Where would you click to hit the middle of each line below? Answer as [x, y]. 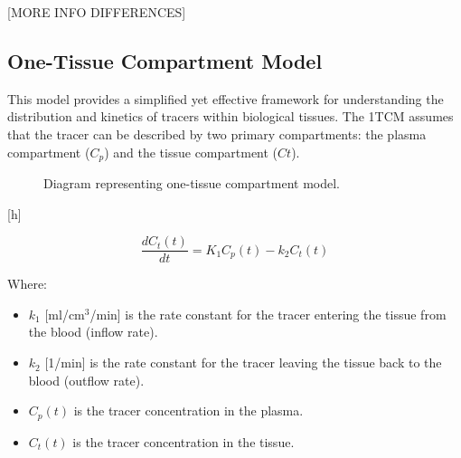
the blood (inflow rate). [93, 332]
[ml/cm [65, 314]
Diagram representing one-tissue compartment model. [192, 183]
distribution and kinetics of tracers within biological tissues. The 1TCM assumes [230, 116]
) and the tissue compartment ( [191, 152]
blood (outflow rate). [86, 380]
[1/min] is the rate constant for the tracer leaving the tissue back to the [243, 363]
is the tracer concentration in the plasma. [188, 410]
